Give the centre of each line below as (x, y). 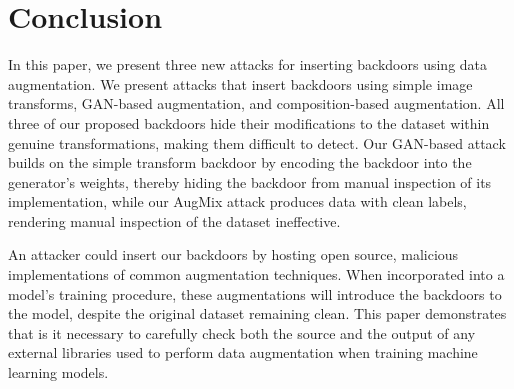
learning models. (58, 372)
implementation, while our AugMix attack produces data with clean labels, (237, 201)
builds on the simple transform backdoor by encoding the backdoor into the (240, 162)
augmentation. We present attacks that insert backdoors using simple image (240, 83)
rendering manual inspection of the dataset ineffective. (174, 220)
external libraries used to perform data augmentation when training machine (243, 352)
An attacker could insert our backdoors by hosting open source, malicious (233, 254)
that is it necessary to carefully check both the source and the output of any (242, 332)
